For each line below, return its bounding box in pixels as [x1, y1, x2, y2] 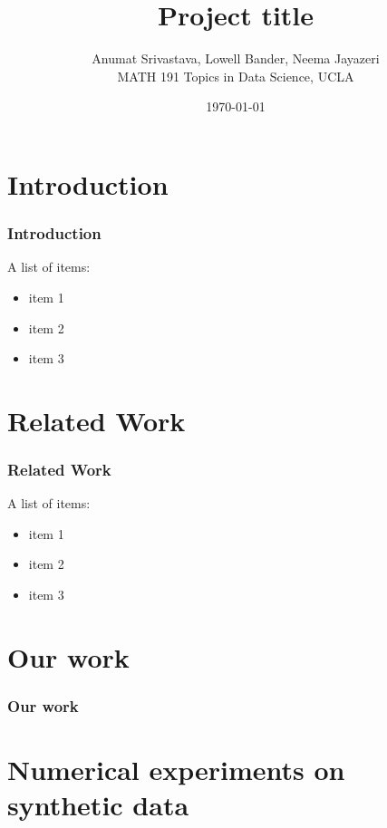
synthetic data [7, 786, 189, 823]
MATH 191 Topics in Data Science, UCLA [117, 66, 354, 85]
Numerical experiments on [7, 751, 345, 788]
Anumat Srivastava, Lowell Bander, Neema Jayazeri [92, 49, 380, 68]
